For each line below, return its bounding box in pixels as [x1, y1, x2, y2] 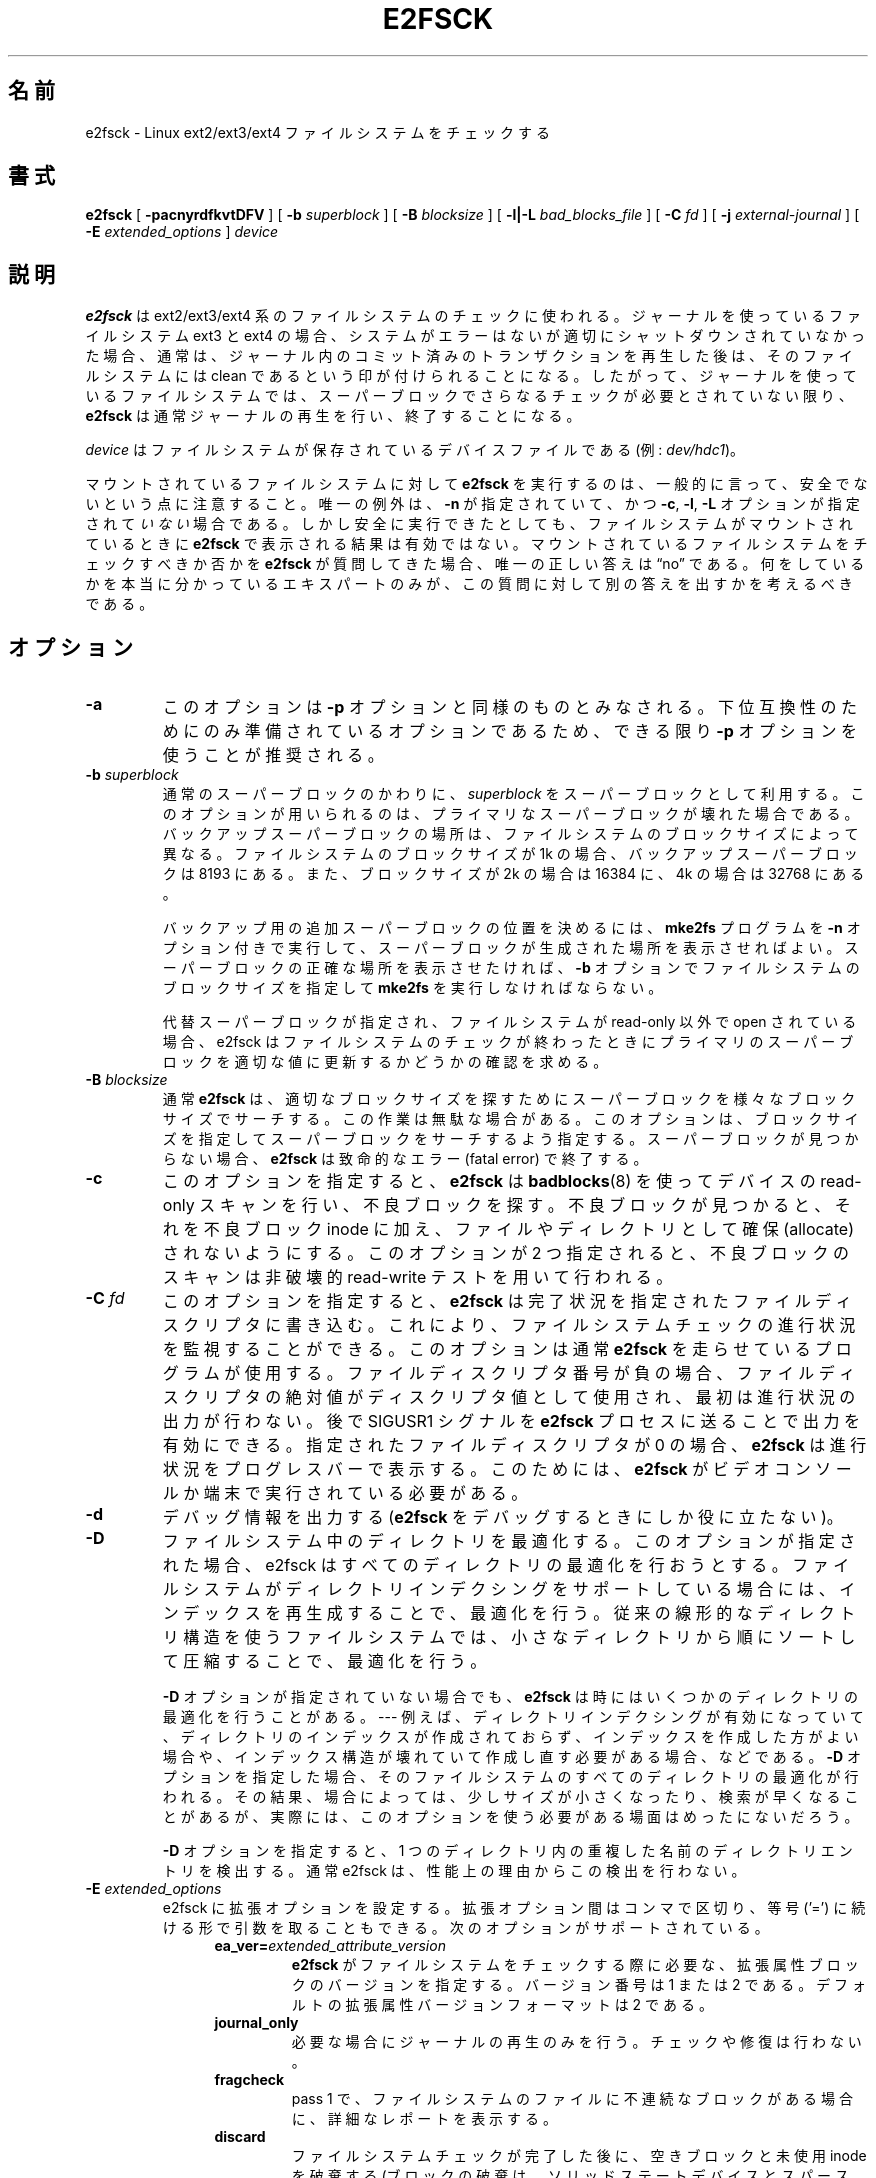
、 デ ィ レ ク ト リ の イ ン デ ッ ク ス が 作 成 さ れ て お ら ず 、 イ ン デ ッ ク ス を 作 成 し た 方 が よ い [162, 1728, 859, 1746]
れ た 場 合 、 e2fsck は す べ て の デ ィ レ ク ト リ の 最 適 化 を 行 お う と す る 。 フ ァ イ [162, 1555, 850, 1576]
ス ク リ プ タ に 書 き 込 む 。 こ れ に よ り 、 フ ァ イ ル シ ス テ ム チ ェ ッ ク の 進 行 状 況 [162, 1315, 856, 1336]
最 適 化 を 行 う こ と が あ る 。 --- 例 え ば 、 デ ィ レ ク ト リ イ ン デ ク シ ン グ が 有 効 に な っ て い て [162, 1708, 864, 1726]
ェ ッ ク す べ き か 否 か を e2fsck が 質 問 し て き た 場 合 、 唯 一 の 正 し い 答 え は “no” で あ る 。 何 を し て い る [85, 555, 865, 573]
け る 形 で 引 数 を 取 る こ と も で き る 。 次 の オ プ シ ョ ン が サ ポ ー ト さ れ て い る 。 [162, 1919, 769, 1937]
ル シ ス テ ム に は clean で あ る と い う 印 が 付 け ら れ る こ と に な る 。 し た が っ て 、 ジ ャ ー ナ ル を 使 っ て [85, 367, 857, 385]
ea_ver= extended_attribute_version [214, 1937, 446, 1955]
